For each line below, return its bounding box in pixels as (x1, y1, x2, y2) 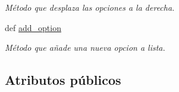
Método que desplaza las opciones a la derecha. (5, 1, 175, 13)
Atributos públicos (5, 70, 121, 89)
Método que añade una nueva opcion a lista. (5, 41, 165, 54)
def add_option (5, 21, 61, 33)
